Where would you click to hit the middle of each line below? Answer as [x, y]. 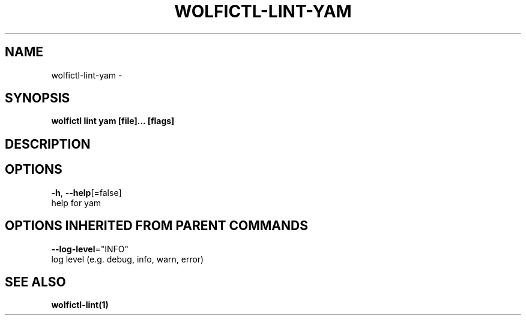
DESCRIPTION [48, 144]
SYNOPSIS [38, 98]
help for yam [76, 203]
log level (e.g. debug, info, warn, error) [128, 259]
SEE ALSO [35, 282]
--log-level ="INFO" [90, 249]
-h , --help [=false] [86, 192]
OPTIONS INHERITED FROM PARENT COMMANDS [156, 226]
